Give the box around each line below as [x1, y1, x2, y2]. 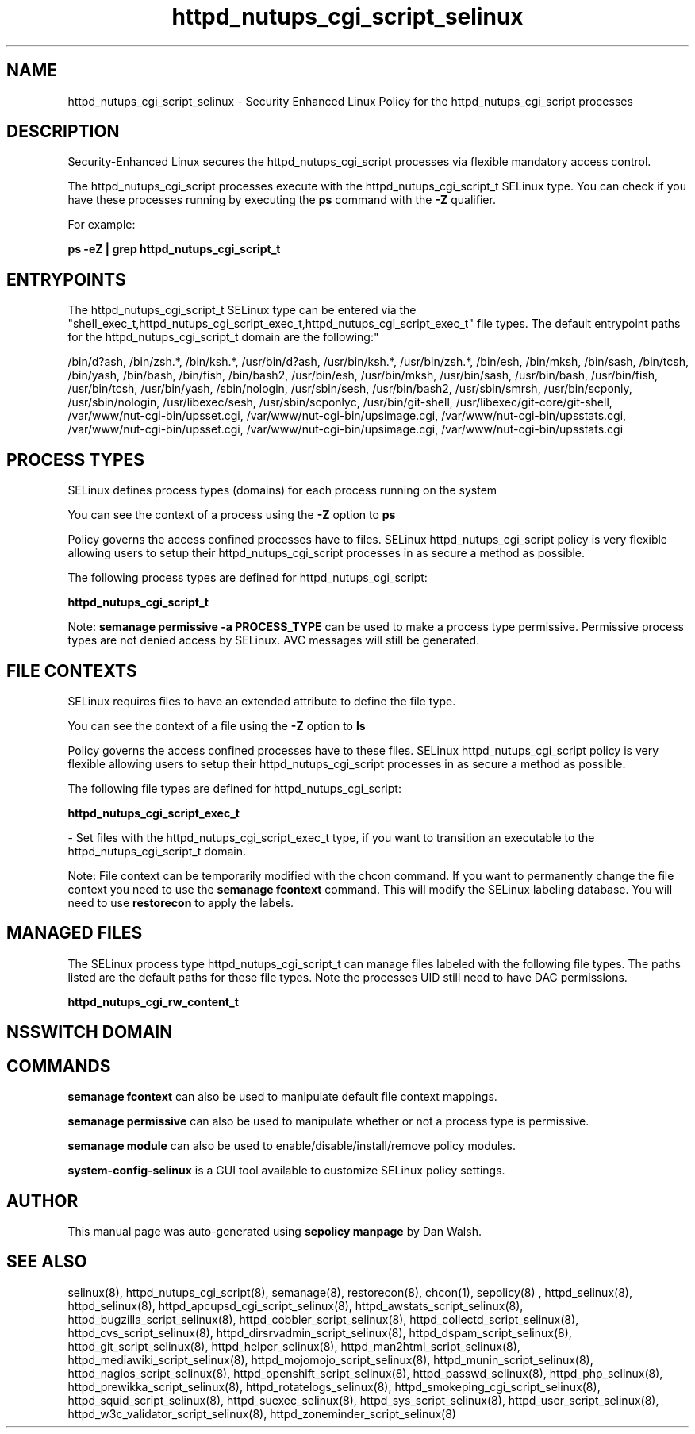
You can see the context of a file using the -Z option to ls [67, 718, 366, 732]
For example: [67, 217, 136, 232]
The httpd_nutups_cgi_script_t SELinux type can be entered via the [67, 303, 417, 317]
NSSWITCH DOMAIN [6, 1022, 173, 1043]
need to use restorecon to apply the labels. [67, 895, 294, 909]
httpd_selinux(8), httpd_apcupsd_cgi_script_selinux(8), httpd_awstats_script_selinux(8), [67, 1298, 524, 1313]
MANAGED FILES [6, 923, 143, 944]
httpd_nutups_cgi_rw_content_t [67, 994, 239, 1009]
